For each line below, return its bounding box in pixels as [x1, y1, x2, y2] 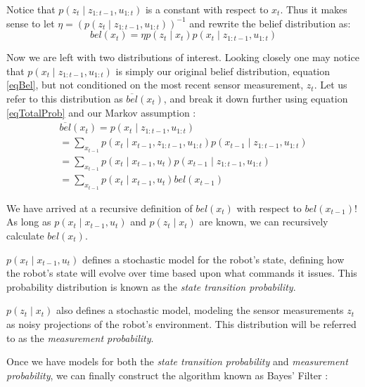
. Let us [314, 77, 347, 92]
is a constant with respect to [145, 2, 269, 16]
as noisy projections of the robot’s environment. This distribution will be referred [6, 316, 357, 331]
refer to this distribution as [6, 91, 123, 105]
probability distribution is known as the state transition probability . [6, 279, 296, 294]
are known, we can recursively [199, 214, 328, 229]
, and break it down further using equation [163, 91, 348, 105]
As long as [6, 214, 51, 229]
